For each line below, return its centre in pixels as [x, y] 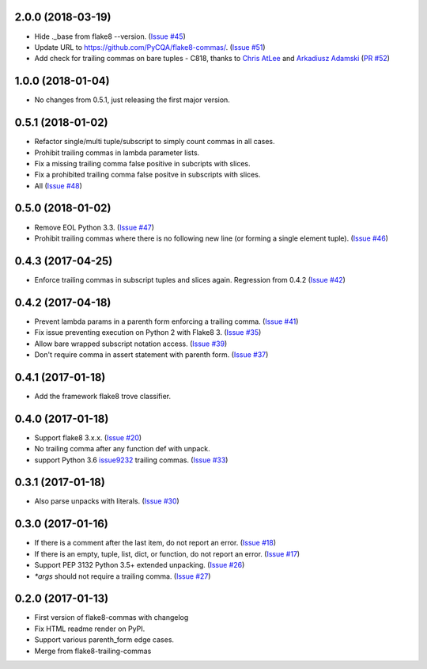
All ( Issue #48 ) [59, 185]
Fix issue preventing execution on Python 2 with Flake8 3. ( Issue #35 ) [148, 333]
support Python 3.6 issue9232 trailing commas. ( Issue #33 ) [131, 460]
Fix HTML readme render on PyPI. [90, 629]
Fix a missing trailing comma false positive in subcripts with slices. [142, 163]
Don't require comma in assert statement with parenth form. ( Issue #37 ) [151, 354]
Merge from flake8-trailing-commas [93, 651]
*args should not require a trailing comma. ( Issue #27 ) [123, 576]
